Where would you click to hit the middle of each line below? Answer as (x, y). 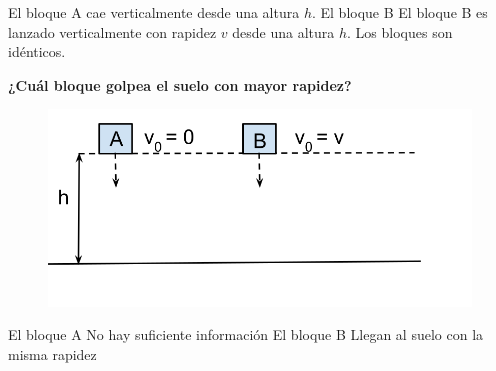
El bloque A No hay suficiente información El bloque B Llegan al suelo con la (246, 334)
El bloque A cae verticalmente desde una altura (154, 12)
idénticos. (37, 51)
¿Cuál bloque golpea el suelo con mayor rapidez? (180, 84)
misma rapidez (52, 353)
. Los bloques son (400, 31)
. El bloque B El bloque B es (399, 12)
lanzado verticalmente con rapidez (112, 31)
